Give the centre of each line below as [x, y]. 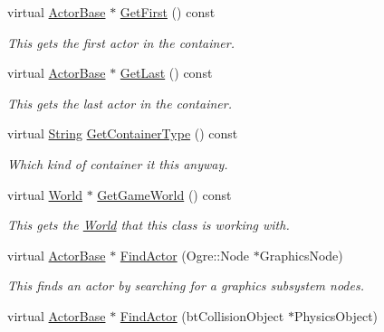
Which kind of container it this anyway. [118, 163]
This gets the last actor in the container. [120, 103]
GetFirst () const [168, 12]
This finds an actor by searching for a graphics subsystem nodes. [186, 285]
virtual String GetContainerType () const [123, 133]
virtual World [45, 194]
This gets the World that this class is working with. [149, 225]
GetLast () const [166, 73]
